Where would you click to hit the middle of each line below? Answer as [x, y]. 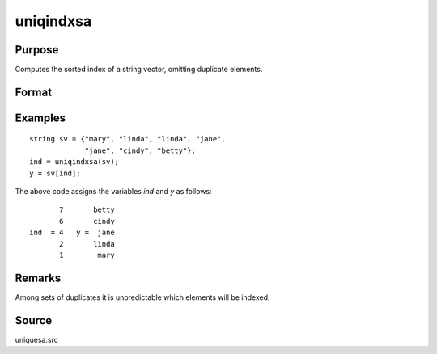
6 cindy [87, 221]
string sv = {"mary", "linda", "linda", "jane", [127, 139]
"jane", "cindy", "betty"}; [140, 150]
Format [34, 92]
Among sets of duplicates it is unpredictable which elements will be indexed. [142, 297]
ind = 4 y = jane [72, 233]
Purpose [37, 50]
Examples [40, 118]
